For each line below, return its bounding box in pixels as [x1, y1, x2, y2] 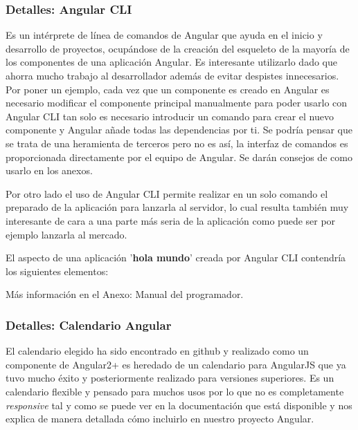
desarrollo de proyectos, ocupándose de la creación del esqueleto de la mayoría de [6, 41, 350, 55]
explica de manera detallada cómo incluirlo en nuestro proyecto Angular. [6, 411, 314, 426]
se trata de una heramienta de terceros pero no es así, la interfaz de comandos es [6, 135, 348, 150]
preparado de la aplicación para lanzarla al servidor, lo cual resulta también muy [6, 200, 349, 214]
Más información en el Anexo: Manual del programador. [6, 287, 244, 301]
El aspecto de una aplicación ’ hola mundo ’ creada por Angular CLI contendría [6, 250, 346, 265]
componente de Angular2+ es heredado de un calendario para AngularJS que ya [6, 357, 346, 371]
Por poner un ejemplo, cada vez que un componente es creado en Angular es [6, 82, 330, 96]
